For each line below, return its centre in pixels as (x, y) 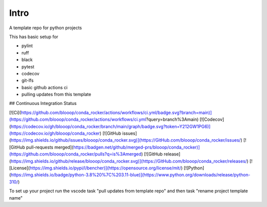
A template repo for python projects (45, 28)
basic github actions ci (44, 87)
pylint (27, 46)
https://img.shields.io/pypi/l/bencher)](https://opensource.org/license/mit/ (106, 168)
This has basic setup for (34, 37)
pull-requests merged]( (50, 147)
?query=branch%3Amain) (172, 119)
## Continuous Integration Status (43, 103)
